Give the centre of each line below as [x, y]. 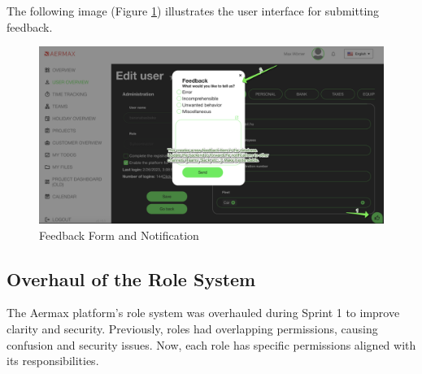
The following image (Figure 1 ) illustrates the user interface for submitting [193, 11]
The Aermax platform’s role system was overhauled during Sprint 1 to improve [203, 313]
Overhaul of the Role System [131, 278]
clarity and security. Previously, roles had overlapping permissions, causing [192, 328]
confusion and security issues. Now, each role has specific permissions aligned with [211, 344]
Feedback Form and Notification [119, 235]
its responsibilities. [53, 361]
